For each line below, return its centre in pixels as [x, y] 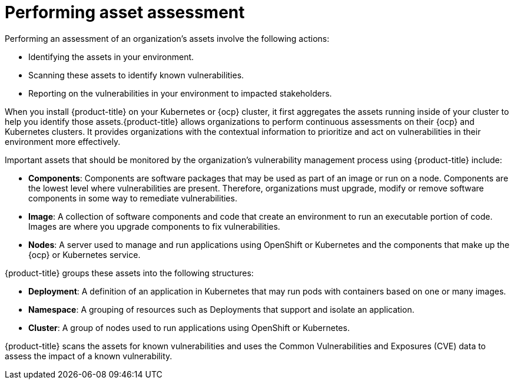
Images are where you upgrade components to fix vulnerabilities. [154, 226]
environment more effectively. [63, 141]
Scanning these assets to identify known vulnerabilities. [136, 75]
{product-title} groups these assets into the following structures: [129, 273]
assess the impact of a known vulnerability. [89, 356]
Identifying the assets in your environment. [111, 57]
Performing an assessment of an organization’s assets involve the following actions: [167, 38]
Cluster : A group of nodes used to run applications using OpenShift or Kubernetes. [189, 327]
